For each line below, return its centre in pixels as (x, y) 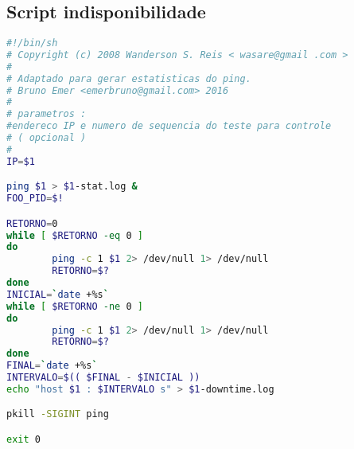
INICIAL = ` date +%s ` (58, 294)
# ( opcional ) (47, 138)
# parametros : (47, 114)
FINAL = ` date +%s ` (52, 366)
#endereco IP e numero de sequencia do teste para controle (169, 126)
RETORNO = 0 (32, 223)
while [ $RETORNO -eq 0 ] (75, 235)
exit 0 (23, 439)
